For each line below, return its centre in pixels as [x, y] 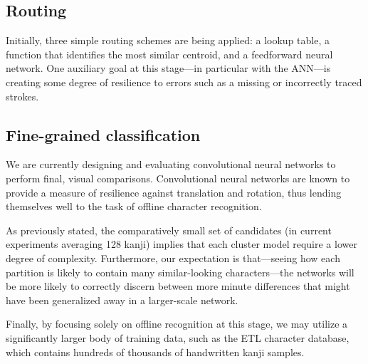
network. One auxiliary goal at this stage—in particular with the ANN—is [168, 68]
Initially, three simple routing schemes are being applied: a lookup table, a [168, 40]
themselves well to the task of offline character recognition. [134, 206]
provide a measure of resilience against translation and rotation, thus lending [174, 192]
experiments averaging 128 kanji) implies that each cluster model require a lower [182, 244]
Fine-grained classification [103, 134]
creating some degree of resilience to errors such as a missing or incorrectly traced [184, 82]
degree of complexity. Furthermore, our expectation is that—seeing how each [173, 258]
